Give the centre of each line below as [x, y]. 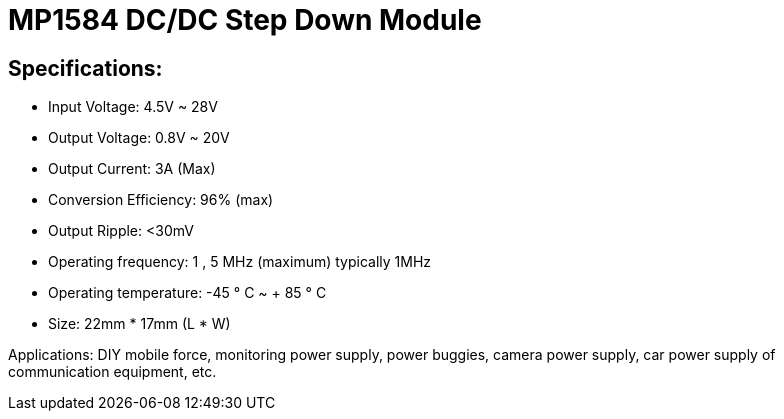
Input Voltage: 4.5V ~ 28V [133, 107]
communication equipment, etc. [112, 372]
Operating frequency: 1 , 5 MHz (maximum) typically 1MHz [240, 262]
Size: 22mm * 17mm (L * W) [139, 324]
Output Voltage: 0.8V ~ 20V [139, 138]
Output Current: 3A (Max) [132, 169]
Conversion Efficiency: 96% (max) [161, 200]
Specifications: [85, 68]
